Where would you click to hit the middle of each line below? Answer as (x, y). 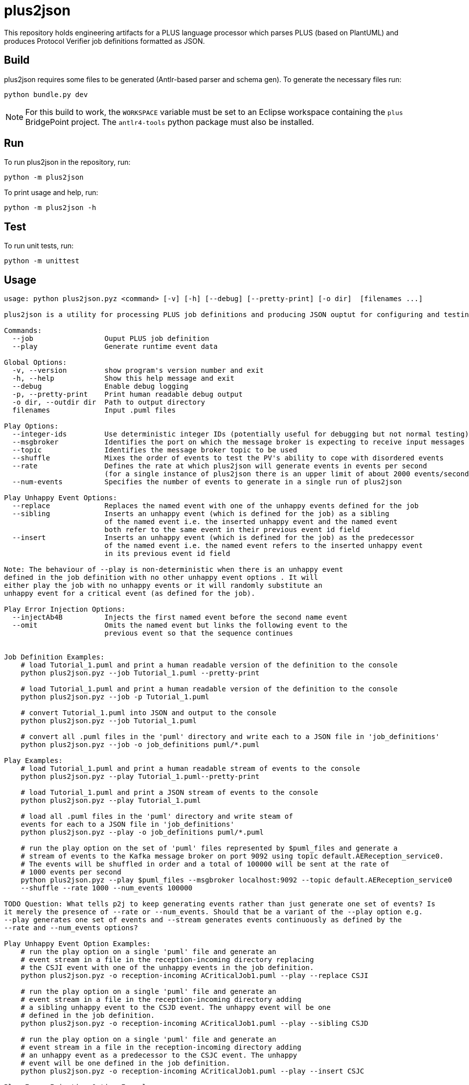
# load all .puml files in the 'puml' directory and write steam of (157, 816)
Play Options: (31, 426)
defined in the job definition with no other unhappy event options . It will (161, 578)
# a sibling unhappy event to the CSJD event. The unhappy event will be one (176, 1008)
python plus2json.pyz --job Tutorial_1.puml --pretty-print (140, 673)
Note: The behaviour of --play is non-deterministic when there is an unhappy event (174, 570)
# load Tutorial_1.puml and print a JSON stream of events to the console (169, 793)
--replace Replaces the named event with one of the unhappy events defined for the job (215, 506)
